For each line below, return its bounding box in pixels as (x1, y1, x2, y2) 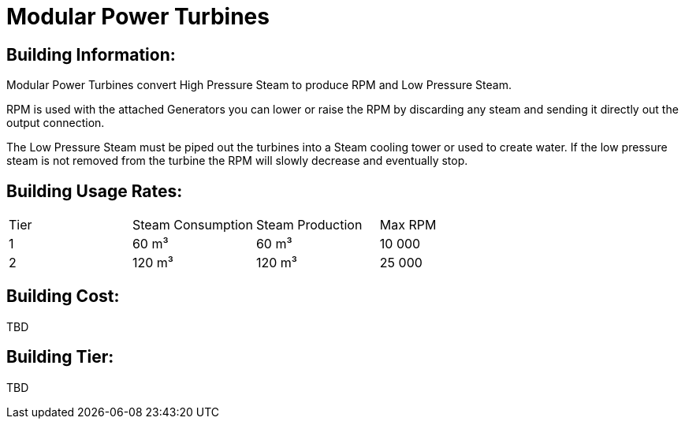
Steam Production (255, 217, 363, 233)
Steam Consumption (132, 217, 253, 233)
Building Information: (6, 44, 176, 65)
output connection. (6, 116, 105, 130)
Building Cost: (6, 286, 120, 307)
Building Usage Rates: (6, 181, 183, 201)
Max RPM (379, 217, 437, 233)
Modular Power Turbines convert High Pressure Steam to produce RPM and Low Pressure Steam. (6, 78, 512, 92)
